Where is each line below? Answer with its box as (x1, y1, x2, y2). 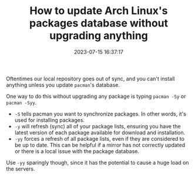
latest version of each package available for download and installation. (14, 129, 186, 136)
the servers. (6, 165, 35, 172)
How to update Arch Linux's (29, 4, 168, 18)
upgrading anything (49, 29, 149, 42)
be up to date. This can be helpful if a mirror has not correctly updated (14, 141, 186, 148)
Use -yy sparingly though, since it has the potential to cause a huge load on (6, 159, 189, 166)
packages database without (29, 16, 169, 30)
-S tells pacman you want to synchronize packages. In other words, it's (14, 110, 187, 117)
